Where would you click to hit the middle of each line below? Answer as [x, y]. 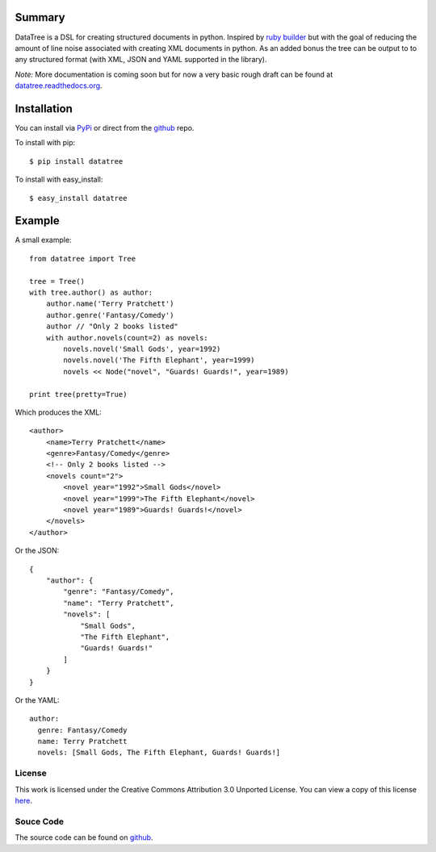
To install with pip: [45, 143]
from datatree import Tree [83, 259]
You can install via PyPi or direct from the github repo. [105, 127]
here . [23, 800]
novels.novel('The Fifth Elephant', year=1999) [159, 360]
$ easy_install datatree [78, 198]
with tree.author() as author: [91, 293]
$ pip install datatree [76, 161]
